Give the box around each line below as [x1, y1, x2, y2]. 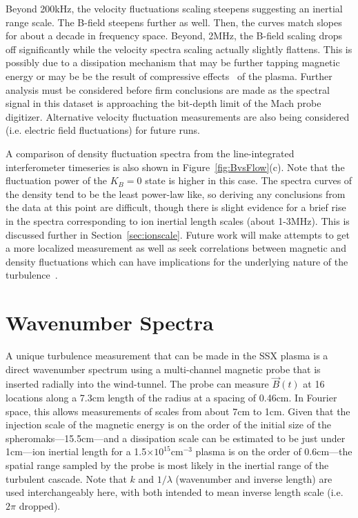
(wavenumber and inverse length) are [175, 471, 332, 486]
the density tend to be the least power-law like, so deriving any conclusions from [6, 186, 346, 201]
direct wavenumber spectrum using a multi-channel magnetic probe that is [6, 361, 321, 376]
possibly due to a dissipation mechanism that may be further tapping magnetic [6, 55, 340, 70]
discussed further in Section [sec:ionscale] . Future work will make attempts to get [6, 227, 350, 241]
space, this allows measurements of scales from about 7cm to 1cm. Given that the [6, 404, 350, 418]
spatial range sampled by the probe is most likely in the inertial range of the [6, 457, 329, 472]
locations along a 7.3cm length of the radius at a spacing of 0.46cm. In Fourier [6, 390, 337, 404]
